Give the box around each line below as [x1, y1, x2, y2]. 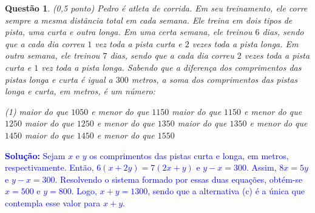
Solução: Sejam [5, 149, 66, 162]
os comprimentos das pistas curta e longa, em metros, [89, 149, 289, 162]
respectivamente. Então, [5, 161, 94, 174]
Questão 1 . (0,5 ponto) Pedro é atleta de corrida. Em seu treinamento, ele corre [5, 2, 308, 14]
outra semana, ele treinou [5, 49, 100, 62]
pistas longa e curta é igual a [5, 73, 113, 85]
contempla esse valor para [5, 196, 101, 209]
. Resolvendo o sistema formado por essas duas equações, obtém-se [55, 172, 303, 185]
